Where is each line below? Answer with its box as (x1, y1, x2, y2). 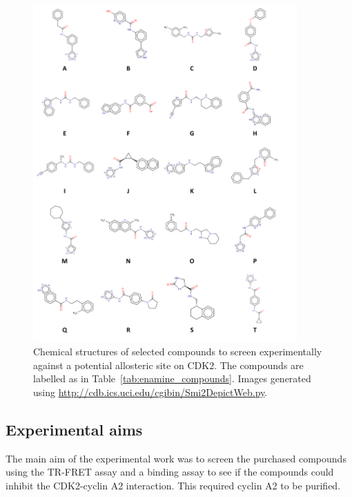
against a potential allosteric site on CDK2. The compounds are (33, 357, 304, 372)
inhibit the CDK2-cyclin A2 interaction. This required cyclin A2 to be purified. (6, 478, 341, 492)
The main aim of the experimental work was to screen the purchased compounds (6, 451, 346, 465)
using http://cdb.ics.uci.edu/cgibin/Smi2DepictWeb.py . (33, 384, 268, 399)
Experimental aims (6, 418, 143, 440)
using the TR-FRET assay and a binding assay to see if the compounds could (6, 465, 334, 479)
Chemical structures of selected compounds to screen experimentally (33, 344, 322, 359)
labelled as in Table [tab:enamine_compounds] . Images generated (33, 371, 311, 386)
